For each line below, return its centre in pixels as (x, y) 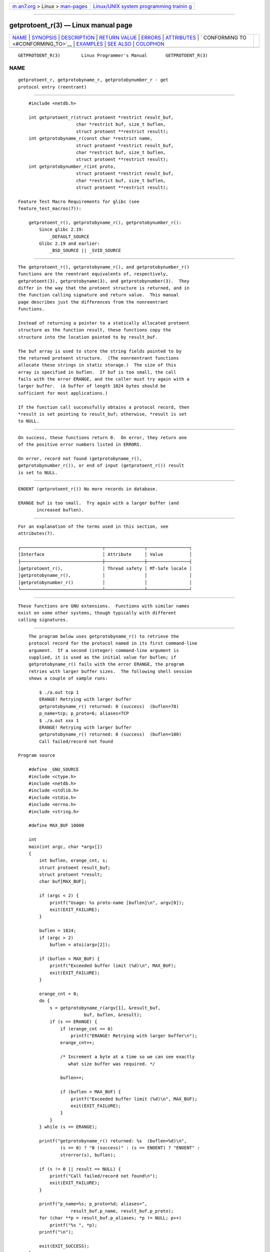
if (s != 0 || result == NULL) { (80, 1169)
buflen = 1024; (58, 931)
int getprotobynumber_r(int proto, (72, 166)
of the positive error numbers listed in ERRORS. (80, 445)
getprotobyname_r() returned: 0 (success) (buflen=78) (109, 706)
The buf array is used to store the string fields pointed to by (100, 351)
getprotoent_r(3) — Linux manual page (71, 25)
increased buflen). (60, 510)
